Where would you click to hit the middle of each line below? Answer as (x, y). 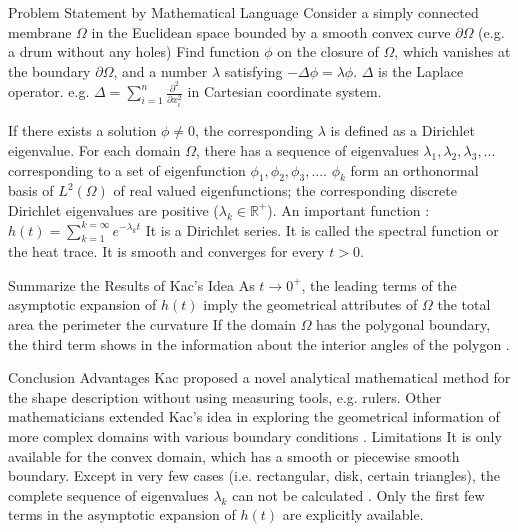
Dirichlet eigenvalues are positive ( (113, 209)
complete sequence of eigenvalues (108, 494)
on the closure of (328, 51)
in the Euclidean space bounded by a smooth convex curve (271, 31)
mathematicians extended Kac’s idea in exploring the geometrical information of (254, 416)
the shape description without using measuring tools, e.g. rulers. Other (225, 396)
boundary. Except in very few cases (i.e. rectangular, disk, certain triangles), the (254, 475)
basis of (31, 190)
